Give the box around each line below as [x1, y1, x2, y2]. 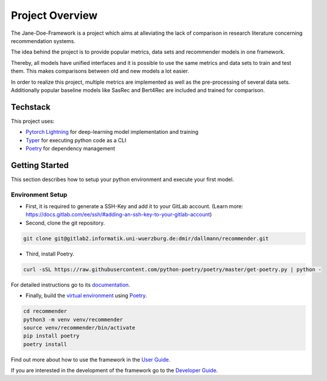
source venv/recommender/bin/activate [23, 324, 136, 331]
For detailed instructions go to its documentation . [11, 281, 131, 288]
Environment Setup [11, 190, 68, 199]
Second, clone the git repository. [25, 219, 105, 226]
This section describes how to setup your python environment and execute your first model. [11, 176, 234, 183]
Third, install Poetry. [25, 250, 75, 257]
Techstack [11, 102, 51, 112]
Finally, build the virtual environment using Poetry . [25, 292, 147, 299]
